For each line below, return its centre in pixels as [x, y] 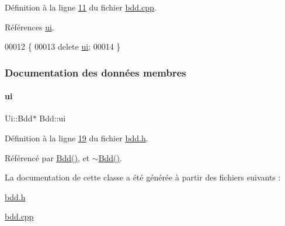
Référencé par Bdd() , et [47, 157]
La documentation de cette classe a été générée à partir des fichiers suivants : [143, 177]
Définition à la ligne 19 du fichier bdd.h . [77, 138]
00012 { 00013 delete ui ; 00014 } [63, 46]
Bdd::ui [53, 118]
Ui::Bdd [19, 118]
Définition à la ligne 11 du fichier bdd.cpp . [81, 7]
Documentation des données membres [95, 72]
